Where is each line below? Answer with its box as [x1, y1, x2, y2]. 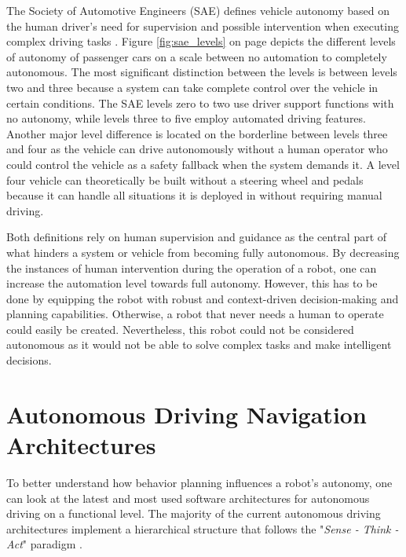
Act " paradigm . [6, 536, 82, 552]
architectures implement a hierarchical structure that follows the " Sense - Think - [6, 520, 399, 537]
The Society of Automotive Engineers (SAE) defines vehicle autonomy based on [6, 2, 390, 18]
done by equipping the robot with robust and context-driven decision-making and [6, 290, 399, 306]
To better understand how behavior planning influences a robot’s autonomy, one [6, 474, 393, 490]
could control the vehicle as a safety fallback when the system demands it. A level [6, 156, 400, 172]
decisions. [6, 352, 52, 368]
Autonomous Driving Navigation [6, 398, 367, 430]
